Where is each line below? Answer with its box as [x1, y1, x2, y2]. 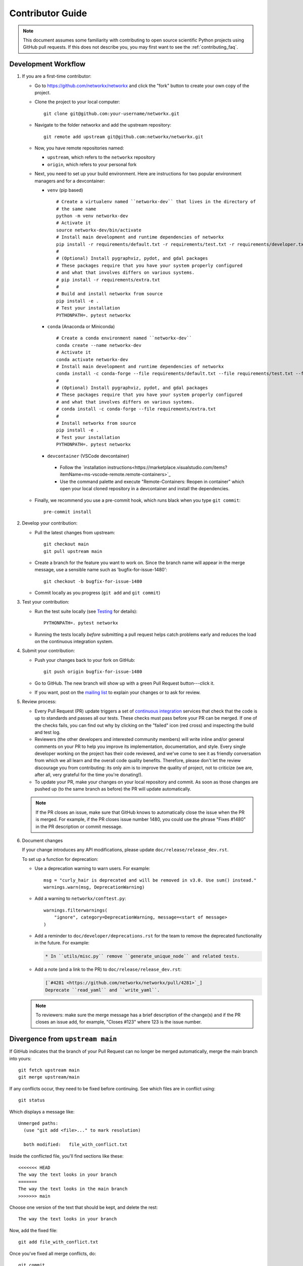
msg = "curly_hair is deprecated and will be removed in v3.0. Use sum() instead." [43, 877, 257, 883]
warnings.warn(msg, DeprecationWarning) [43, 884, 145, 890]
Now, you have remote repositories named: [34, 145, 124, 151]
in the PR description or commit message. [35, 823, 123, 829]
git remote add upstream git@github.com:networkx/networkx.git [43, 134, 204, 139]
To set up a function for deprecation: [22, 856, 98, 862]
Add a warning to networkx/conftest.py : [34, 895, 126, 901]
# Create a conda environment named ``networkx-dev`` [56, 335, 192, 341]
